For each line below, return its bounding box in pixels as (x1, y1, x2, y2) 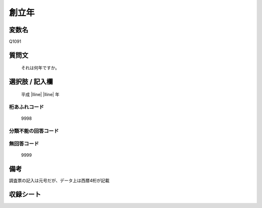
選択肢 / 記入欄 (9, 78, 53, 86)
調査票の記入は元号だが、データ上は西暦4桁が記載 (9, 177, 110, 184)
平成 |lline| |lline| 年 (21, 91, 60, 97)
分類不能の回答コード (9, 128, 59, 134)
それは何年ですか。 (21, 65, 60, 71)
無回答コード (9, 141, 39, 147)
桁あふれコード (9, 103, 44, 110)
